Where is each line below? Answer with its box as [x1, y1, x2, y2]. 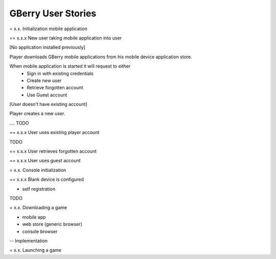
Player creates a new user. [9, 111, 65, 117]
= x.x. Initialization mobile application [9, 26, 88, 32]
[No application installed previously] [9, 44, 85, 51]
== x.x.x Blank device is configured [9, 177, 84, 183]
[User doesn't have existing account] [9, 101, 87, 107]
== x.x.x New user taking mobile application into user [9, 35, 122, 41]
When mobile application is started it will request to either [9, 63, 131, 69]
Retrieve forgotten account [27, 84, 83, 91]
